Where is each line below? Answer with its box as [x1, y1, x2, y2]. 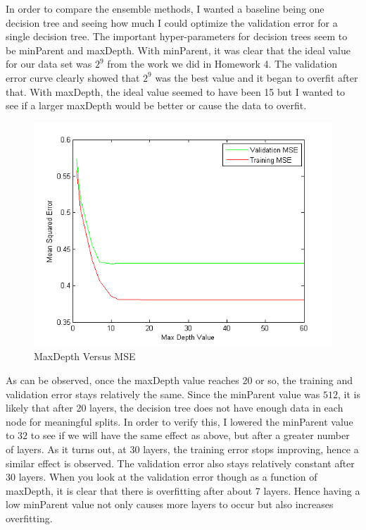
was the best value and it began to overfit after [155, 70, 358, 85]
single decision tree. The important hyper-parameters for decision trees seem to [6, 29, 348, 44]
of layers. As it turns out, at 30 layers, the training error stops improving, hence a [6, 441, 359, 456]
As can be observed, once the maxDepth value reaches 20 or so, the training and [6, 372, 353, 387]
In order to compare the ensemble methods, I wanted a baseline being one [6, 1, 324, 16]
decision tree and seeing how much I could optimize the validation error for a [6, 15, 338, 30]
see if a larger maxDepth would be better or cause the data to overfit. [6, 98, 307, 113]
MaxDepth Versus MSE [34, 349, 136, 364]
